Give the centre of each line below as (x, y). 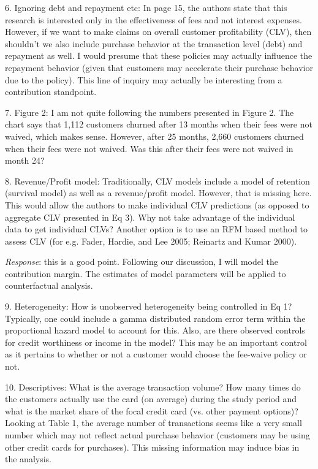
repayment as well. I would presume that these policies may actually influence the (159, 55)
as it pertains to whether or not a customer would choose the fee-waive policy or (156, 354)
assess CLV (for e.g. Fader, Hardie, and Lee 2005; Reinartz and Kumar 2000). (151, 241)
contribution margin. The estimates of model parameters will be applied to (146, 273)
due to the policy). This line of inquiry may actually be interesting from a (144, 79)
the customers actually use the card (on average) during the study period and (151, 399)
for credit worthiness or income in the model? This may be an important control (156, 342)
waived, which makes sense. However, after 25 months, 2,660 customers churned (154, 136)
